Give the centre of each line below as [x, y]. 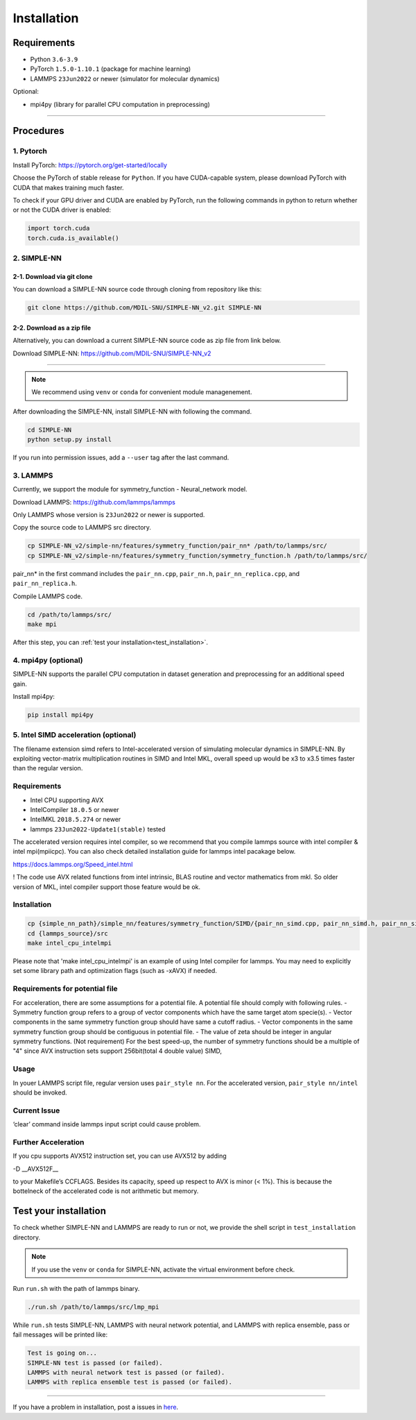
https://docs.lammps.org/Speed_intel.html [73, 864]
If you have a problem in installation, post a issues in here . [96, 1407]
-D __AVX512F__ [36, 1169]
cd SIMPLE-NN [50, 430]
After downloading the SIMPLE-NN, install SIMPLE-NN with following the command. [132, 411]
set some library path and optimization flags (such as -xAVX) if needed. [115, 971]
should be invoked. [40, 1092]
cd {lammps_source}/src [68, 933]
